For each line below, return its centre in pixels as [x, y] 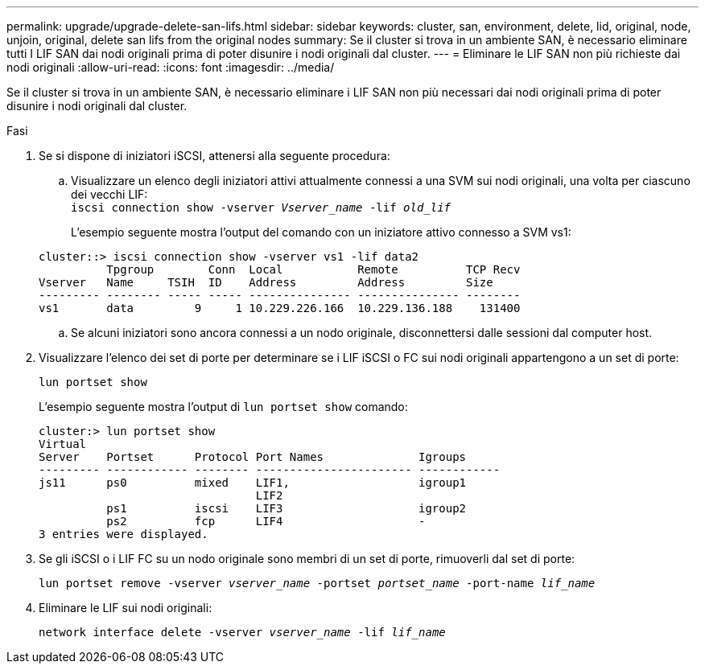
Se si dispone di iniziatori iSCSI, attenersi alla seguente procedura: [214, 156]
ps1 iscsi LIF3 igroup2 [287, 508]
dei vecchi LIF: [109, 194]
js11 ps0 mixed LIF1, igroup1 [253, 483]
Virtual [63, 444]
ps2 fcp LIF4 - [266, 521]
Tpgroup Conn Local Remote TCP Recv [313, 269]
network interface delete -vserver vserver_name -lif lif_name [242, 632]
